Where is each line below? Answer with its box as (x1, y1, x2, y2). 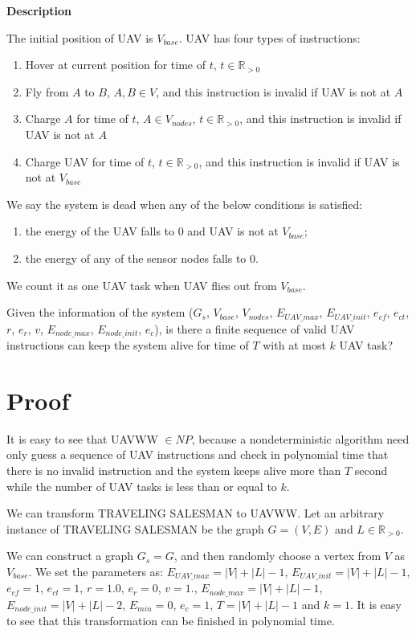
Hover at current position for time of (25, 56, 206, 73)
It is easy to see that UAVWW (6, 430, 158, 447)
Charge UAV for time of (25, 153, 145, 170)
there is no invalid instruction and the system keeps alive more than (6, 461, 341, 478)
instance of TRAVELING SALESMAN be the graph (6, 520, 264, 537)
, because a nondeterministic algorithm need (191, 430, 410, 447)
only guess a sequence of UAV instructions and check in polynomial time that (6, 446, 389, 463)
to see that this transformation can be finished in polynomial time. (6, 612, 335, 629)
